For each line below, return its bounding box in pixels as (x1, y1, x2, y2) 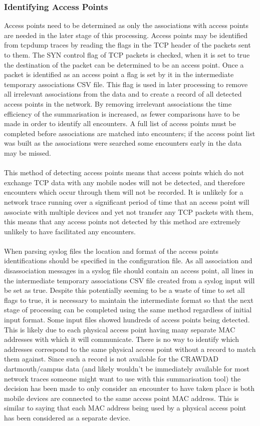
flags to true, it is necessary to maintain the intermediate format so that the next (4, 294, 253, 305)
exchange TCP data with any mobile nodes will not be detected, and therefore (4, 177, 245, 187)
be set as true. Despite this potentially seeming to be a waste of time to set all (4, 285, 245, 295)
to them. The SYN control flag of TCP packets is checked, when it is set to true (4, 50, 250, 60)
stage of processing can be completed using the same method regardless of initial (4, 304, 252, 315)
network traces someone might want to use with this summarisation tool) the (4, 373, 241, 383)
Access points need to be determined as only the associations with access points (4, 20, 249, 31)
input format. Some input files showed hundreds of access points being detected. (4, 314, 250, 325)
